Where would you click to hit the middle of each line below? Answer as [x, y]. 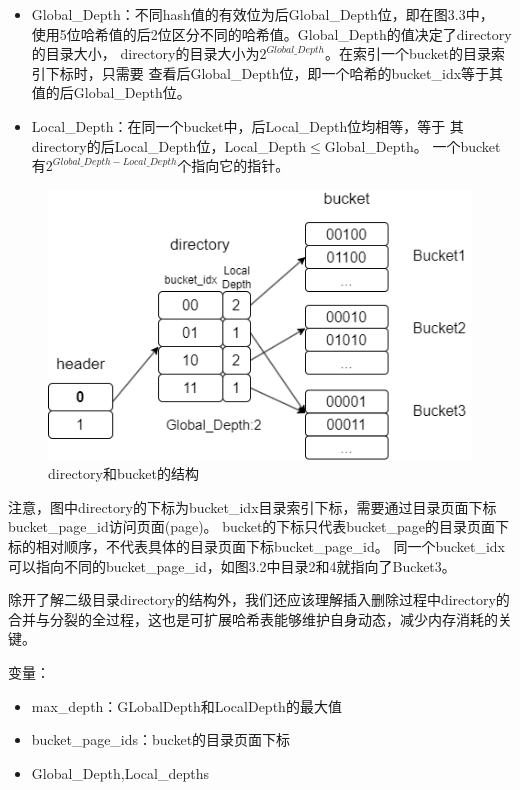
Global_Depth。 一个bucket [412, 145]
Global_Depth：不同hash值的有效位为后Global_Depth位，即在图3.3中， [262, 14]
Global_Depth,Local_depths [120, 772]
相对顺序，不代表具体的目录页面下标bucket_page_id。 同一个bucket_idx [270, 545]
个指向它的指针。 [233, 165]
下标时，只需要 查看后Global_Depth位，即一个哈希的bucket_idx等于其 [274, 72]
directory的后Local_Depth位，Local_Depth [169, 145]
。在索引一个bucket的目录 [408, 53]
